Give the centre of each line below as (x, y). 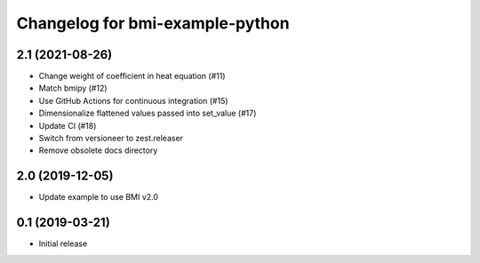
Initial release (63, 243)
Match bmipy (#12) (73, 88)
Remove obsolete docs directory (98, 150)
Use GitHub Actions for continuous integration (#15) (133, 100)
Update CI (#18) (68, 125)
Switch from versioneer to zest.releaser (111, 139)
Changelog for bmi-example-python (153, 23)
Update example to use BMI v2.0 (99, 197)
